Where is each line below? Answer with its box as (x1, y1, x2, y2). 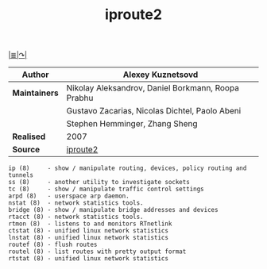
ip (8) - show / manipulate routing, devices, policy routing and (8, 164, 247, 172)
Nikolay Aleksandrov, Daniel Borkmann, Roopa (66, 83, 240, 94)
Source (12, 144, 41, 156)
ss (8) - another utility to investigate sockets (8, 179, 191, 186)
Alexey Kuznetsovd (122, 69, 199, 80)
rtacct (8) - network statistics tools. (8, 213, 145, 221)
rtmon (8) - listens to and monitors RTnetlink (8, 220, 172, 228)
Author (21, 69, 49, 80)
